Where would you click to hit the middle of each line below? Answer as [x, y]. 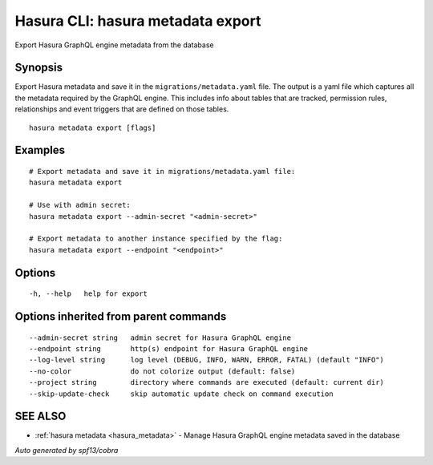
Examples [40, 150]
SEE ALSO [40, 416]
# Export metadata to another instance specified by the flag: [156, 239]
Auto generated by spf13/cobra [67, 450]
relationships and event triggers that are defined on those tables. [122, 109]
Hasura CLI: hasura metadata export [138, 21]
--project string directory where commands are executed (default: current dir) [207, 382]
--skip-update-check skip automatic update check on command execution [181, 394]
